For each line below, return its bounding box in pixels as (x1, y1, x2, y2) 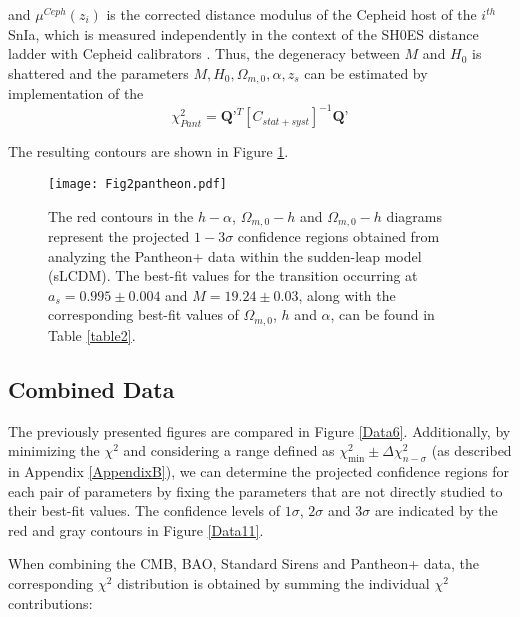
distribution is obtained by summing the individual (117, 573, 430, 594)
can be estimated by (304, 62, 428, 83)
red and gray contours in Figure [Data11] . (8, 519, 264, 540)
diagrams (386, 205, 442, 226)
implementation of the (8, 83, 144, 104)
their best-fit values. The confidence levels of (8, 500, 281, 521)
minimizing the (8, 440, 100, 461)
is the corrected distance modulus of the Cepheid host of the (106, 4, 477, 24)
